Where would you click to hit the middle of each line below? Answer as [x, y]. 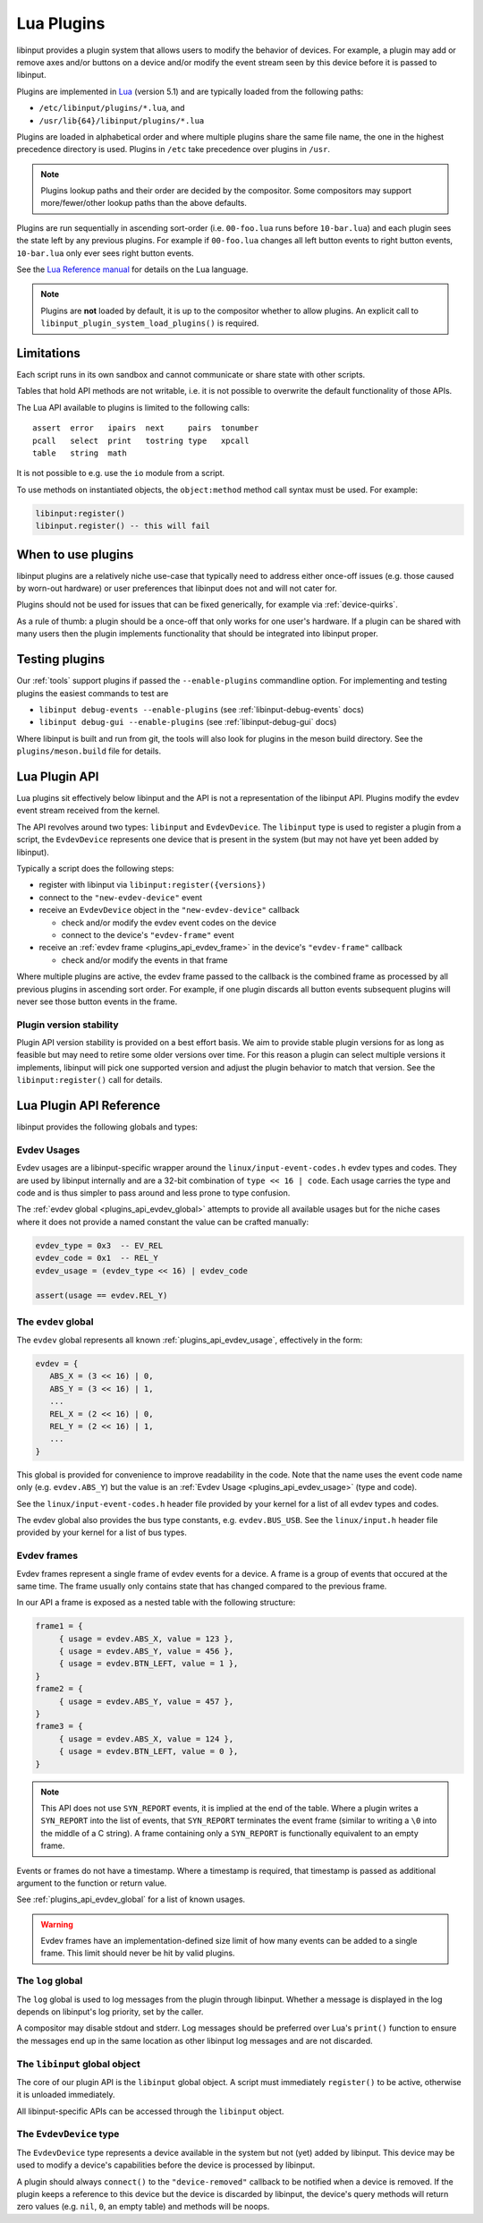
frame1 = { [59, 1626]
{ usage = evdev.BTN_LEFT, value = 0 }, [148, 1751]
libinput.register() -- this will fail [123, 526]
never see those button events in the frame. [97, 1001]
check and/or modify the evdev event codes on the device [169, 923]
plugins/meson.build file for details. [89, 751]
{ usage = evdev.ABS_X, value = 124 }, [146, 1739]
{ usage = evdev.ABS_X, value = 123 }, [146, 1639]
